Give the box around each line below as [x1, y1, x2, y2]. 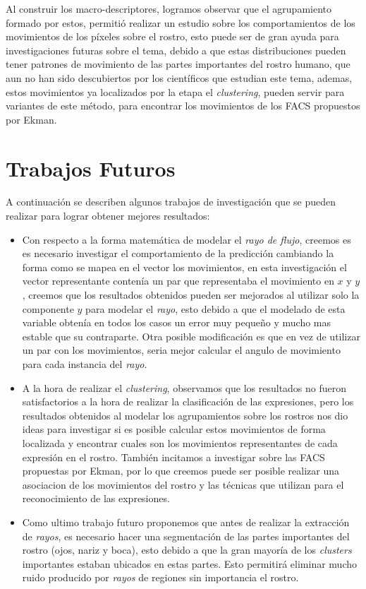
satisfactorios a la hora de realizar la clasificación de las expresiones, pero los [22, 394, 354, 409]
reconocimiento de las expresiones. [22, 491, 170, 506]
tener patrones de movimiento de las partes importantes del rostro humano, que [6, 56, 350, 71]
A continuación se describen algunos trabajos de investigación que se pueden [6, 194, 336, 209]
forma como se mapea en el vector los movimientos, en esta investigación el [22, 259, 347, 274]
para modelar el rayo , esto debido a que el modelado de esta [85, 301, 346, 316]
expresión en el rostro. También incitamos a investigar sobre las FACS [22, 449, 325, 464]
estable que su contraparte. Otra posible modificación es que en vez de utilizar [22, 328, 360, 343]
